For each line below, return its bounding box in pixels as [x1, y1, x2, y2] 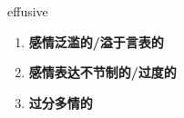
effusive [7, 2, 48, 20]
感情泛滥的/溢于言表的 [28, 32, 164, 51]
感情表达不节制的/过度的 [28, 63, 177, 82]
